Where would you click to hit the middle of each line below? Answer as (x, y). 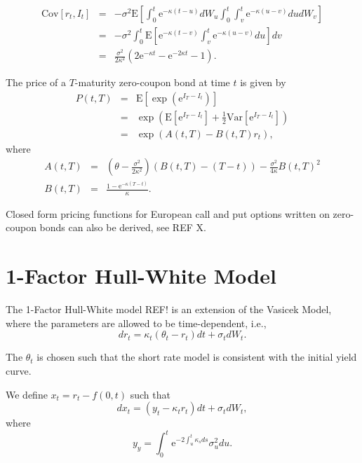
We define (27, 394)
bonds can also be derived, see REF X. (123, 227)
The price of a (36, 82)
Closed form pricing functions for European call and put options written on (168, 213)
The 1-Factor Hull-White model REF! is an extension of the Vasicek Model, (169, 309)
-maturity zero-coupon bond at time (152, 82)
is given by (263, 82)
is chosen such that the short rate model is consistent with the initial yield (197, 357)
